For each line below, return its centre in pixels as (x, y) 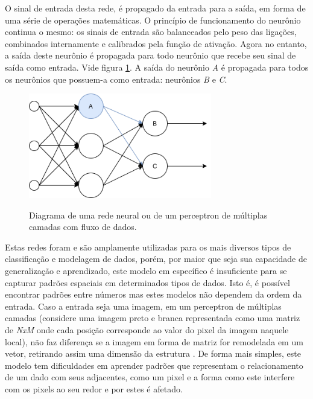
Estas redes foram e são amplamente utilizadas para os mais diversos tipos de (148, 247)
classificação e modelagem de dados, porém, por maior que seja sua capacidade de (156, 259)
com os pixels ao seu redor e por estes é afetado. (94, 388)
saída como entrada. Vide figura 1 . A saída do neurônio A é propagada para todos (157, 67)
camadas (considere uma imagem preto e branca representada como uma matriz (153, 318)
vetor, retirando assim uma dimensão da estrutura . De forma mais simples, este (153, 353)
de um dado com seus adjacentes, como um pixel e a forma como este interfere (150, 377)
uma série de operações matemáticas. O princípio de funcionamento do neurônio (153, 20)
